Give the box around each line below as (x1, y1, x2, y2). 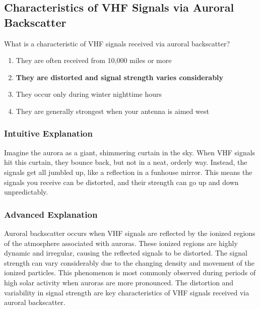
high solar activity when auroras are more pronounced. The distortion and (4, 277, 234, 287)
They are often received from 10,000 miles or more (16, 55, 172, 66)
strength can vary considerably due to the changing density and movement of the (4, 257, 254, 268)
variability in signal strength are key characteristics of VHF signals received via (4, 287, 249, 297)
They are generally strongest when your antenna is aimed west (16, 105, 209, 116)
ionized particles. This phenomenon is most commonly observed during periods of (4, 267, 256, 278)
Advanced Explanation (4, 208, 98, 220)
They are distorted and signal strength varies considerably (16, 72, 224, 82)
